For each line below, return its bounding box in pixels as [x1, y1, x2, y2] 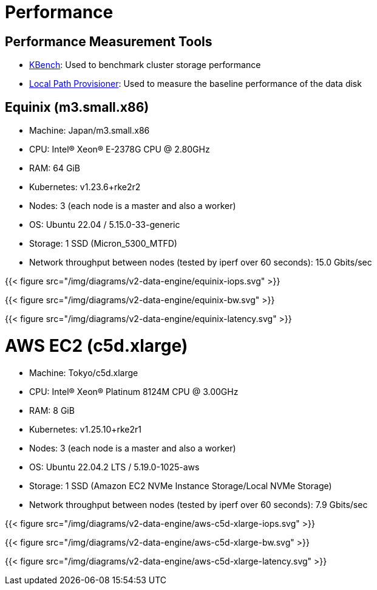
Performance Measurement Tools [5, 33, 212, 49]
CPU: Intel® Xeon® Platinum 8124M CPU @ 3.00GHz [29, 386, 239, 397]
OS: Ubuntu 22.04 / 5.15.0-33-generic [29, 219, 180, 230]
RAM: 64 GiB [29, 163, 80, 174]
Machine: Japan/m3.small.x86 [29, 125, 150, 136]
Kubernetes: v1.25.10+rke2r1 [29, 424, 142, 434]
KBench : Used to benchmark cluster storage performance [29, 60, 261, 70]
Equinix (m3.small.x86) [5, 99, 149, 115]
